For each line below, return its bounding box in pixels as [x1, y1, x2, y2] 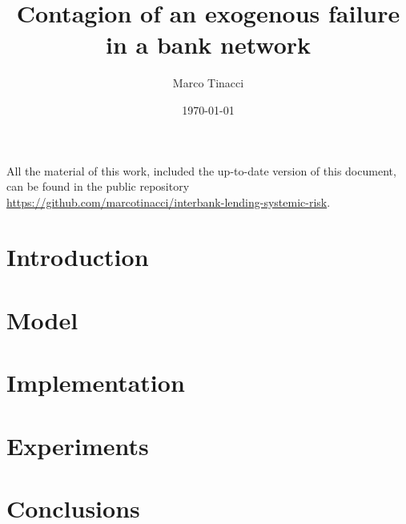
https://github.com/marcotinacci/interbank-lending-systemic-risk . [6, 193, 331, 210]
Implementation [6, 366, 185, 399]
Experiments [6, 429, 149, 462]
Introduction [6, 240, 149, 273]
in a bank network [105, 28, 312, 61]
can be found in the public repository [6, 178, 190, 195]
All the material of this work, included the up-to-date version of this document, [6, 162, 396, 179]
